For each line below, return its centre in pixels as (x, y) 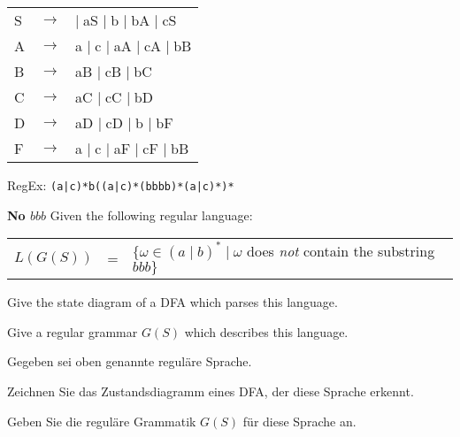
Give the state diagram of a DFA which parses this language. (172, 302)
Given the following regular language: (151, 215)
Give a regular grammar (73, 331)
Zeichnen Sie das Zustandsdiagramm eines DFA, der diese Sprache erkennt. (211, 391)
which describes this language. (266, 331)
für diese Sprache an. (299, 421)
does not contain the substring (341, 251)
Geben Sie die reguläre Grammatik (102, 421)
